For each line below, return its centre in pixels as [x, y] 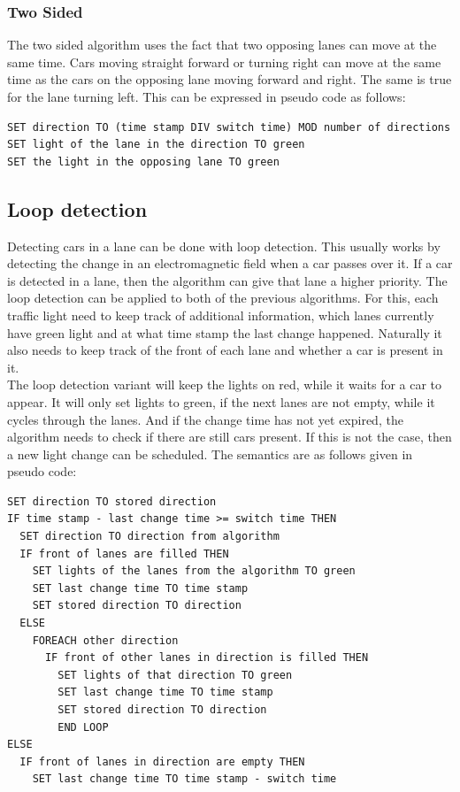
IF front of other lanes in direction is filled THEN [207, 658]
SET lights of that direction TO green [175, 675]
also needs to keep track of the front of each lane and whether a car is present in [225, 350]
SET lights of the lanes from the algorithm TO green [194, 571]
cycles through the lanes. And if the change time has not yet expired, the [205, 419]
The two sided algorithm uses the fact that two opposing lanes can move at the [222, 45]
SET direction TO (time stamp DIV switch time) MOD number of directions [229, 127]
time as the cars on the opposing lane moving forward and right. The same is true [230, 79]
